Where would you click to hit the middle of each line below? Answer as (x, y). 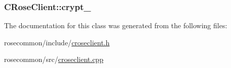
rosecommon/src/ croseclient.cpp (54, 59)
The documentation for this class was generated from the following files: (116, 25)
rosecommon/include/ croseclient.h (57, 42)
